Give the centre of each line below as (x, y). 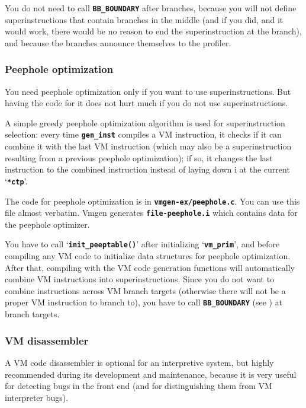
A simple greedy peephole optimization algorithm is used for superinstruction (145, 122)
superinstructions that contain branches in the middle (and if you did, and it (144, 19)
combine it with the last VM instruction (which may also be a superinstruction (148, 146)
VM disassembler (47, 340)
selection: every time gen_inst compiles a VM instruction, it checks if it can (143, 134)
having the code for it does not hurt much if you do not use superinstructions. (146, 103)
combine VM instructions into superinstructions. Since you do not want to (140, 279)
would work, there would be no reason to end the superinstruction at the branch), (153, 31)
